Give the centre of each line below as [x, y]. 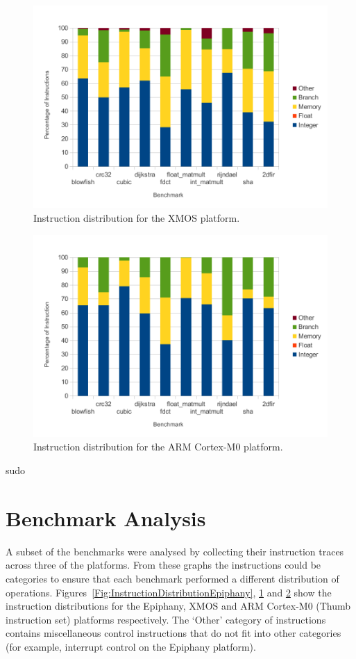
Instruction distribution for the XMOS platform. [137, 217]
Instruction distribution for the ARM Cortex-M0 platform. [158, 447]
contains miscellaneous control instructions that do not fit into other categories [173, 633]
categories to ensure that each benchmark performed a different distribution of [172, 578]
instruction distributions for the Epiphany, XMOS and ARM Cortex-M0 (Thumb [178, 606]
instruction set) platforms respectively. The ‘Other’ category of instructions [166, 619]
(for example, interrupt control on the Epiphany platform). [131, 646]
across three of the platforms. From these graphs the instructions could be [163, 565]
